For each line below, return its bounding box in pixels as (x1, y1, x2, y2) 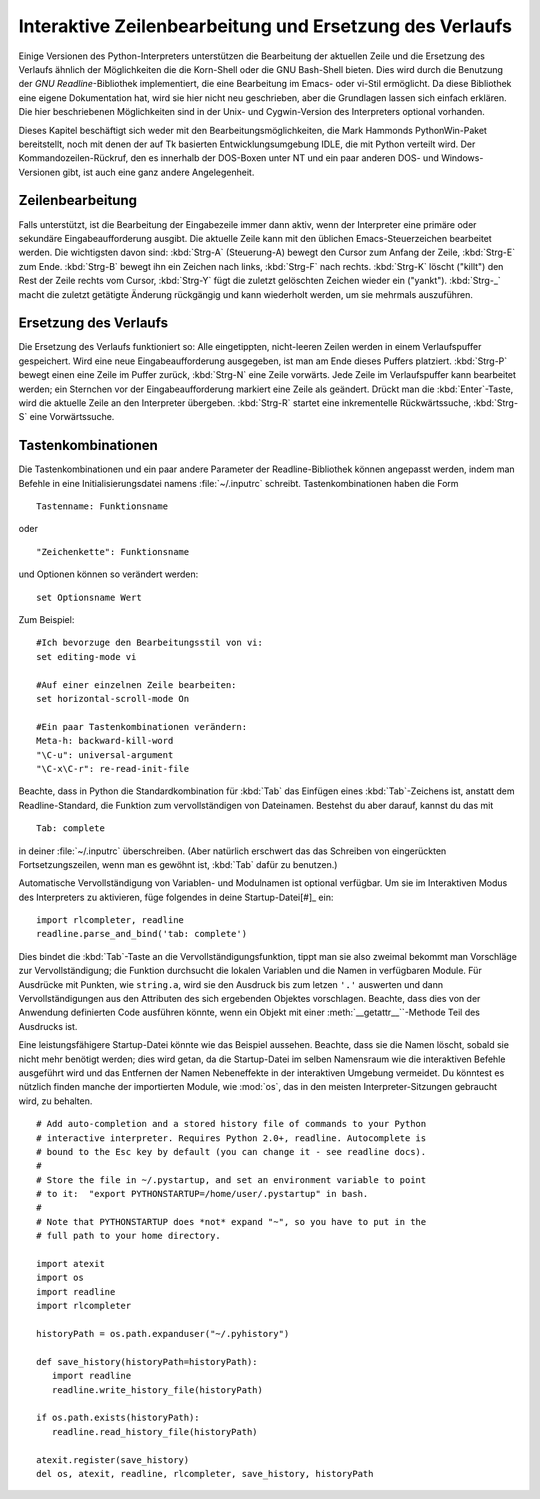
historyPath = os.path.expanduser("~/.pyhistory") (36, 1328, 290, 1339)
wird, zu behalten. (18, 1095, 93, 1107)
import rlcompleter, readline (36, 915, 185, 926)
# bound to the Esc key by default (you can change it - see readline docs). (36, 1146, 427, 1157)
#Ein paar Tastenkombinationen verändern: (36, 721, 248, 732)
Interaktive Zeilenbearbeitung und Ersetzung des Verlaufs (18, 15, 512, 37)
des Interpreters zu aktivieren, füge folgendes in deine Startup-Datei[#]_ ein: (18, 891, 334, 903)
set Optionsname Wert (36, 591, 142, 603)
